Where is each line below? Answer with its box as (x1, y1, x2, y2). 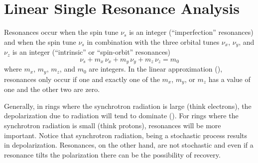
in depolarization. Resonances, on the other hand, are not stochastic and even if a (4, 140, 254, 150)
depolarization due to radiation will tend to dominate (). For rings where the (4, 110, 239, 121)
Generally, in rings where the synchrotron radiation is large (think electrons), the (4, 100, 252, 111)
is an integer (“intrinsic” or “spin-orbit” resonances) (12, 47, 171, 57)
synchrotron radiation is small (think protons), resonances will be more (4, 120, 221, 130)
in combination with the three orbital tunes (87, 36, 220, 47)
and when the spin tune (4, 36, 76, 47)
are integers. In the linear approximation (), (89, 64, 223, 74)
